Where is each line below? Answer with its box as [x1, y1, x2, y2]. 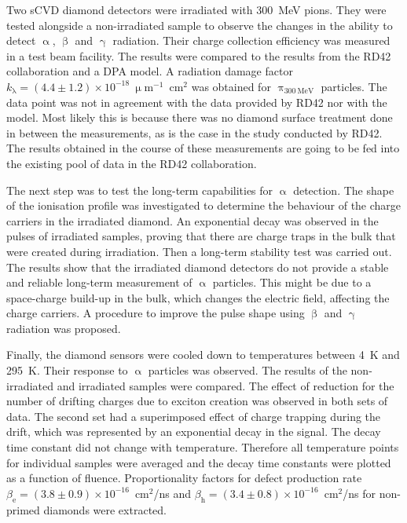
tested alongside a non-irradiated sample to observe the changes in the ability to [6, 16, 393, 33]
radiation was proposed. [6, 320, 121, 336]
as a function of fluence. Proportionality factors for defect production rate [6, 470, 362, 486]
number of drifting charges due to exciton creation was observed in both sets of [6, 393, 388, 409]
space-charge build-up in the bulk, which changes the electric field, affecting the [6, 289, 390, 305]
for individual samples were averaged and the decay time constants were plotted [6, 454, 391, 470]
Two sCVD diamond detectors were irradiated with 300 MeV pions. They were [6, 2, 387, 17]
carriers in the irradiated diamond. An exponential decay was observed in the [6, 212, 379, 229]
